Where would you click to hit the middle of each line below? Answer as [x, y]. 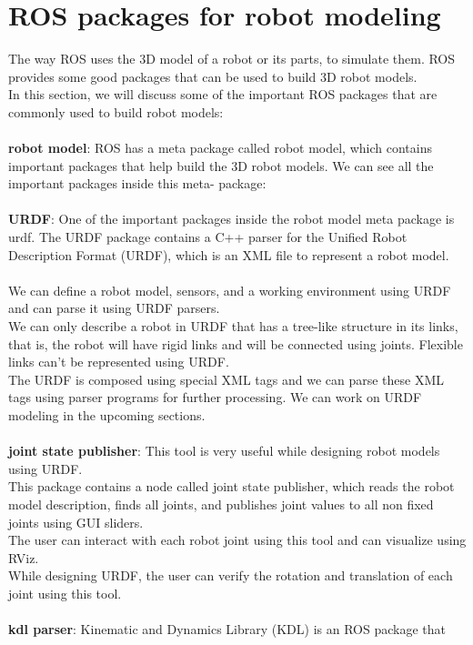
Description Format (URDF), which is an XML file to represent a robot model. [229, 254]
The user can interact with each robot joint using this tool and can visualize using [237, 540]
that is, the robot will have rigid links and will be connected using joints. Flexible [236, 343]
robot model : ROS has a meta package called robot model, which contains [220, 148]
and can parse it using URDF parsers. [114, 308]
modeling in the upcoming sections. [107, 415]
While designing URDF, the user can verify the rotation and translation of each [231, 575]
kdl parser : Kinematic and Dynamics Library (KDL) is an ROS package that [227, 629]
